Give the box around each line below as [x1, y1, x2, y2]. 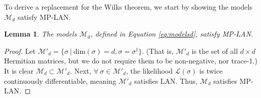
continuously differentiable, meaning [4, 75, 116, 86]
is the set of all [191, 45, 238, 56]
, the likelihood [126, 65, 173, 76]
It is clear [4, 65, 34, 76]
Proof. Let [4, 45, 36, 56]
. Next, [70, 65, 91, 76]
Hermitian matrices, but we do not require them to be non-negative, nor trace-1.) [4, 55, 257, 66]
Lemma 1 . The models [4, 28, 77, 39]
